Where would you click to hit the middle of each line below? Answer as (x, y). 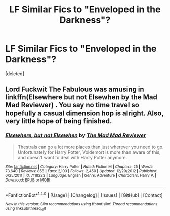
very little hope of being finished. (59, 121)
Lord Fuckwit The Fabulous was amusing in (75, 89)
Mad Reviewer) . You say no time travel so (72, 105)
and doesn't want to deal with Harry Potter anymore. (72, 157)
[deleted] (15, 73)
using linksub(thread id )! (26, 209)
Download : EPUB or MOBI (28, 180)
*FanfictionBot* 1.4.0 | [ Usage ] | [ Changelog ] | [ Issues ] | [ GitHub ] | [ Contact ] (84, 195)
